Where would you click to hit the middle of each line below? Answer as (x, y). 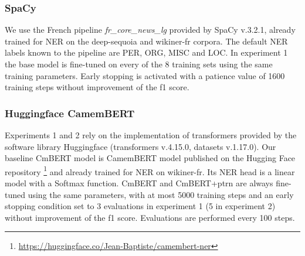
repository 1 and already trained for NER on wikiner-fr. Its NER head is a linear (150, 170)
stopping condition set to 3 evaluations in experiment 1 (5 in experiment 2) (140, 206)
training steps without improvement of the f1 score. (97, 87)
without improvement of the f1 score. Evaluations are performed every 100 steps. (150, 217)
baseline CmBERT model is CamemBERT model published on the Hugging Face (150, 158)
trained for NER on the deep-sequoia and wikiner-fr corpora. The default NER (146, 41)
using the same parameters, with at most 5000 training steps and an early (161, 194)
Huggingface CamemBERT (70, 113)
